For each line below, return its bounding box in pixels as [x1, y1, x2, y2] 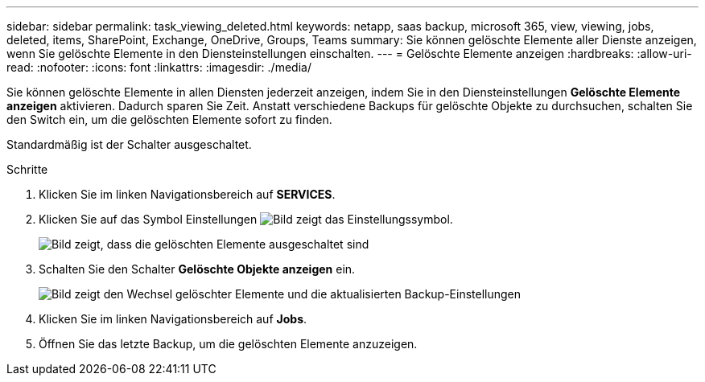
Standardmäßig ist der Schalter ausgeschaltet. [6, 138, 252, 151]
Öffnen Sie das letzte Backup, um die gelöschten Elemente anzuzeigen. [39, 337, 418, 351]
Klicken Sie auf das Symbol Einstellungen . [39, 212, 453, 226]
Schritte [6, 162, 48, 176]
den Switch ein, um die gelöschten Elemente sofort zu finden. [6, 113, 332, 126]
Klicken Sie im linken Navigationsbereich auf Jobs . [39, 312, 307, 326]
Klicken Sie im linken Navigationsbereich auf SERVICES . [39, 187, 336, 201]
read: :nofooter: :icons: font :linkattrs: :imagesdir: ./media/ [6, 60, 311, 74]
